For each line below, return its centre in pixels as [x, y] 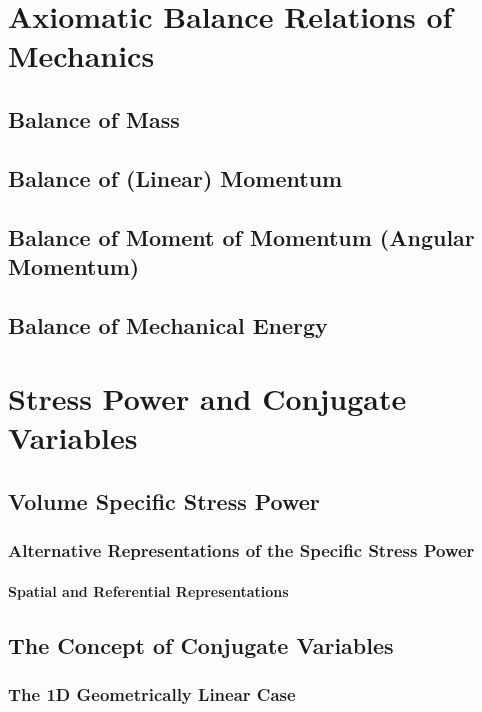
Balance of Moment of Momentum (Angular [241, 236]
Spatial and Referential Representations [148, 590]
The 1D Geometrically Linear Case [152, 694]
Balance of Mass [94, 118]
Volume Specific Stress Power [164, 501]
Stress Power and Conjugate [207, 398]
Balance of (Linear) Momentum [175, 177]
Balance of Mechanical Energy [168, 324]
